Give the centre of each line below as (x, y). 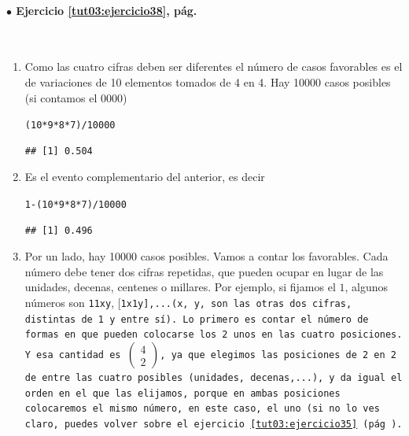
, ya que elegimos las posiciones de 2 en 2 (278, 355)
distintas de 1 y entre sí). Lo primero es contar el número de (197, 319)
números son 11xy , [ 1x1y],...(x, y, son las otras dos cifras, (188, 303)
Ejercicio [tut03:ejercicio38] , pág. (107, 10)
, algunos (367, 287)
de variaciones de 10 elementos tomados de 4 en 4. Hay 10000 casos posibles (208, 81)
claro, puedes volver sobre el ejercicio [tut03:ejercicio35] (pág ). (214, 424)
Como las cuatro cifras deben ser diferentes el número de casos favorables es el (214, 67)
